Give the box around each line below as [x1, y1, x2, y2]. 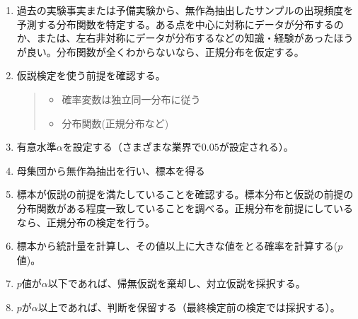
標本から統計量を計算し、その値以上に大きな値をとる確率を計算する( [16, 238, 338, 253]
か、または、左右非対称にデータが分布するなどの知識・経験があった [16, 30, 334, 45]
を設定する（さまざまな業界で [62, 139, 202, 154]
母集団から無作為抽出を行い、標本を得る [16, 163, 205, 178]
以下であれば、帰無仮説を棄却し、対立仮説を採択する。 [47, 276, 306, 291]
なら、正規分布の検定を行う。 [16, 214, 155, 229]
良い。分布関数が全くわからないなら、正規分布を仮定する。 [26, 44, 304, 59]
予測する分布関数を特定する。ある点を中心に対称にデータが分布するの [16, 16, 344, 31]
